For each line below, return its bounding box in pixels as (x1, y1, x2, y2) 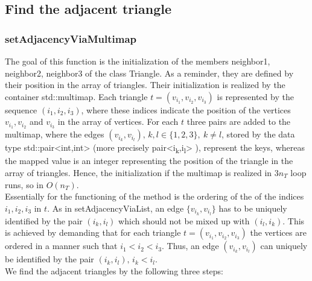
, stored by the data (221, 128, 295, 140)
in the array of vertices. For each (57, 115, 179, 128)
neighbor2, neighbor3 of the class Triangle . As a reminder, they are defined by (5, 66, 294, 79)
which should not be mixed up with (118, 214, 250, 227)
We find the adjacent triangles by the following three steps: (5, 264, 223, 277)
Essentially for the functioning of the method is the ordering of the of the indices (5, 190, 304, 203)
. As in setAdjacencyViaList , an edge (47, 201, 184, 214)
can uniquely (260, 239, 308, 252)
